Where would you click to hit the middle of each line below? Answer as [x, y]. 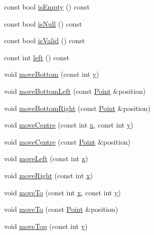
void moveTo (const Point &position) [61, 209]
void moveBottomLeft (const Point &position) [75, 91]
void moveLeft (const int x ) [46, 158]
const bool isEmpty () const [47, 7]
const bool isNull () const [43, 23]
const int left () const [37, 57]
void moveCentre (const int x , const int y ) [69, 125]
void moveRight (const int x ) [48, 175]
